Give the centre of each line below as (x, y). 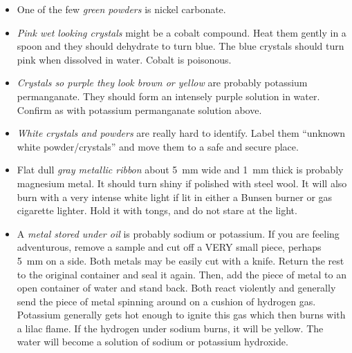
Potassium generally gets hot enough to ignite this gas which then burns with (181, 315)
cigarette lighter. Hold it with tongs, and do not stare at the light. (157, 210)
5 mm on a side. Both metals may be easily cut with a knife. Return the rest (180, 260)
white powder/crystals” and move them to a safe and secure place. (158, 146)
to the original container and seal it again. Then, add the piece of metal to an (182, 274)
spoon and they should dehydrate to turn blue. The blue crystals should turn (180, 46)
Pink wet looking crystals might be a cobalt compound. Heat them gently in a (182, 32)
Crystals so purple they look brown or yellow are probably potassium (162, 83)
